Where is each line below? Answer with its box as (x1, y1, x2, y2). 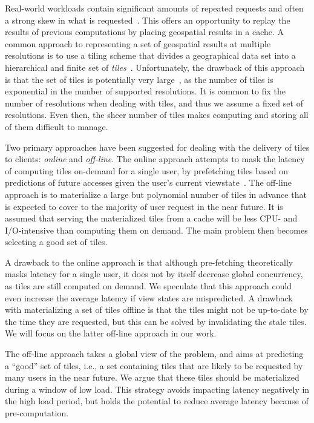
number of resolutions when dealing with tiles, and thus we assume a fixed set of (5, 96, 303, 109)
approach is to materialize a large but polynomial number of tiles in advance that (5, 188, 307, 200)
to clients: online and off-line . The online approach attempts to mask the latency (5, 152, 305, 165)
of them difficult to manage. (5, 120, 108, 133)
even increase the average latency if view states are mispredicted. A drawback (5, 291, 293, 304)
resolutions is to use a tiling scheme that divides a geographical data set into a (5, 49, 296, 62)
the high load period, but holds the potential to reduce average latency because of (5, 395, 309, 407)
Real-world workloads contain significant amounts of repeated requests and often (5, 2, 304, 14)
